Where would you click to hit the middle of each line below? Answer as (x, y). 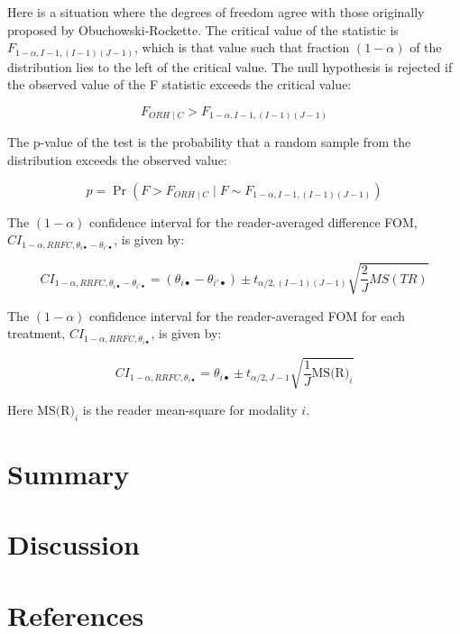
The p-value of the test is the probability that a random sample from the (209, 142)
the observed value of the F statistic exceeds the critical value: (179, 84)
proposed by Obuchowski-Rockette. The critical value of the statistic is (203, 29)
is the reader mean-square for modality (190, 410)
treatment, (37, 333)
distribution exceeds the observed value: (117, 160)
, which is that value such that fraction (242, 47)
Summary (69, 474)
